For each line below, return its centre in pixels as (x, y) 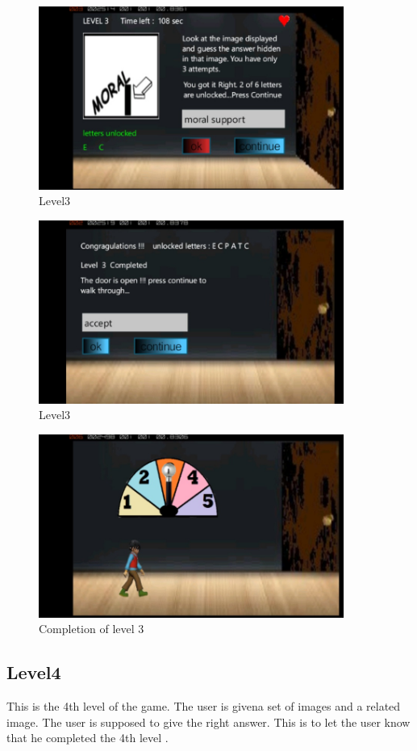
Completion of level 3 (92, 629)
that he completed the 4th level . (88, 738)
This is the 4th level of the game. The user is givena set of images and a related (204, 706)
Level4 (34, 672)
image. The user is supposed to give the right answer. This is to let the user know (208, 722)
